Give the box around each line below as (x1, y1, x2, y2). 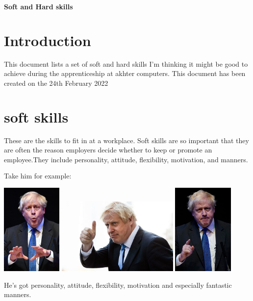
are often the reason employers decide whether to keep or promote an (4, 145, 212, 155)
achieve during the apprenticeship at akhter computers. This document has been (4, 68, 246, 78)
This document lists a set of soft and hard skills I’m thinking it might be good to (4, 58, 248, 69)
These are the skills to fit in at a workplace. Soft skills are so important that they (4, 135, 249, 145)
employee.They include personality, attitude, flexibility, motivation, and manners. (4, 154, 248, 164)
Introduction (4, 30, 91, 50)
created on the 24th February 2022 (4, 77, 108, 88)
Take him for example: (4, 171, 72, 181)
